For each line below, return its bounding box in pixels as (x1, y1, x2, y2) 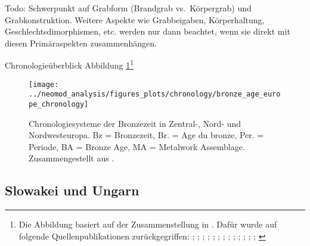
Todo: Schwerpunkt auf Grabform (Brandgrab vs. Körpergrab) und (5, 2, 252, 14)
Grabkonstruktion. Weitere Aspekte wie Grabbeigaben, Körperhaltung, (5, 13, 265, 26)
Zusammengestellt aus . (29, 152, 114, 164)
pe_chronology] (29, 99, 89, 108)
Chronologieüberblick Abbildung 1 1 (5, 57, 134, 71)
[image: (29, 80, 59, 89)
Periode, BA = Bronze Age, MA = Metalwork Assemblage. (29, 140, 245, 152)
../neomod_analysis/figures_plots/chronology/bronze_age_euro (29, 90, 281, 99)
